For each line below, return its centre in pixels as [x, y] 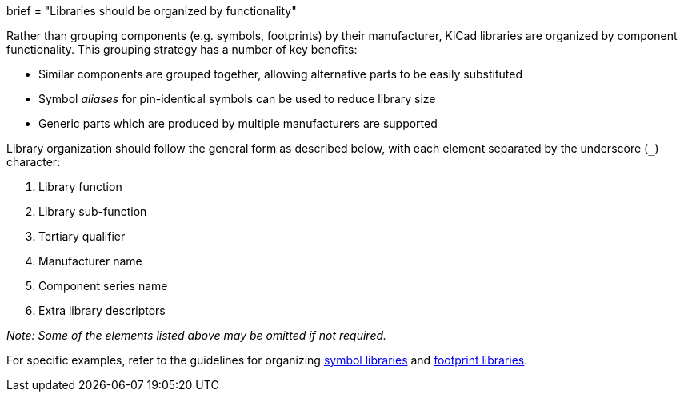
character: [34, 162]
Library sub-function [93, 211]
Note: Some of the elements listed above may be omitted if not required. [197, 335]
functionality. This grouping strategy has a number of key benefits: [182, 49]
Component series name [103, 286]
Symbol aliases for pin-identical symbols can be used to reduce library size [237, 99]
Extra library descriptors [102, 310]
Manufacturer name [90, 261]
